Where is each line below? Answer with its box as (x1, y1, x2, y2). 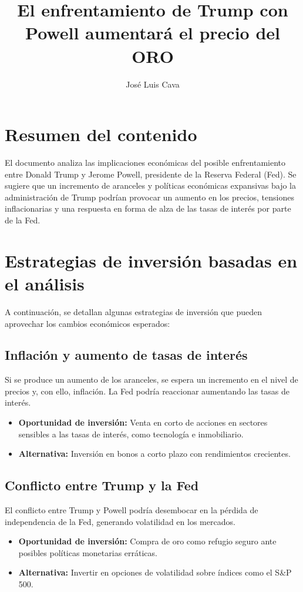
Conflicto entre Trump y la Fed (5, 476, 199, 494)
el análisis (5, 271, 85, 295)
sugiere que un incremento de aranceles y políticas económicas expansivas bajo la (5, 179, 296, 192)
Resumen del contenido (5, 122, 197, 146)
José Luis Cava (126, 78, 180, 90)
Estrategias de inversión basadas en (5, 248, 298, 272)
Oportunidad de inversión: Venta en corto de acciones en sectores (18, 416, 268, 429)
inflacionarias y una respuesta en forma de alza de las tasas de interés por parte (5, 202, 291, 215)
